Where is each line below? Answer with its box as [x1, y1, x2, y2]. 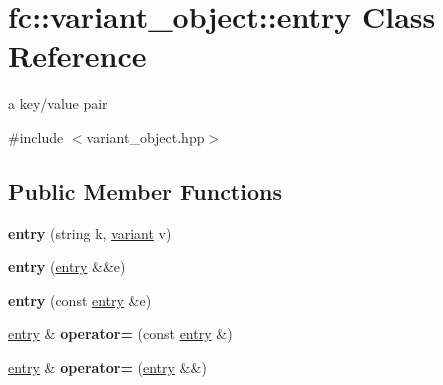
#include [8, 126, 64, 147]
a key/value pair [8, 93, 108, 114]
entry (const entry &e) [8, 289, 152, 310]
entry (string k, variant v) [8, 222, 172, 243]
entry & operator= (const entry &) [8, 323, 233, 344]
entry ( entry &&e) [8, 256, 126, 277]
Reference [8, 35, 147, 76]
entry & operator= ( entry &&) [8, 357, 207, 378]
